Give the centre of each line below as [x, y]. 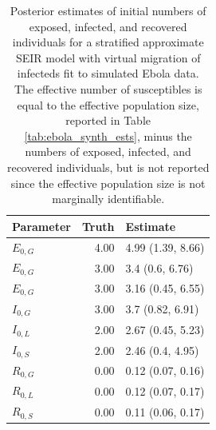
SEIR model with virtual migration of [108, 57]
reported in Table [108, 120]
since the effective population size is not [108, 183]
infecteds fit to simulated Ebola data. [108, 73]
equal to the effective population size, [108, 104]
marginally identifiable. [108, 199]
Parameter [41, 226]
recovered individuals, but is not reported [108, 167]
